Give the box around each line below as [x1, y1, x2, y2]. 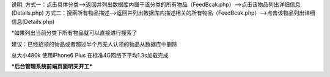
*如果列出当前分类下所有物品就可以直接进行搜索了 [11, 29, 137, 37]
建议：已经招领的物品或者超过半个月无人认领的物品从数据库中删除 [11, 40, 177, 48]
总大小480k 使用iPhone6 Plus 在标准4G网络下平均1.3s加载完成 [11, 51, 169, 59]
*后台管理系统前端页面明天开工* [11, 63, 93, 70]
